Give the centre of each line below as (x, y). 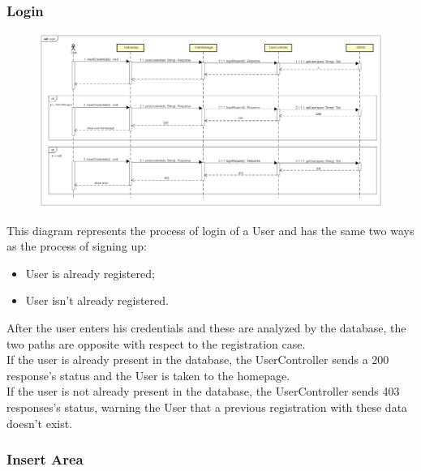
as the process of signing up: (77, 246)
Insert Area (45, 459)
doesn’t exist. (40, 423)
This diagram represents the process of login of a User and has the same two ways (210, 230)
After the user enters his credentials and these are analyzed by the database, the (206, 328)
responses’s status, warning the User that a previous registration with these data (207, 407)
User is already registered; (90, 273)
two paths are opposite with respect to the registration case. (156, 343)
